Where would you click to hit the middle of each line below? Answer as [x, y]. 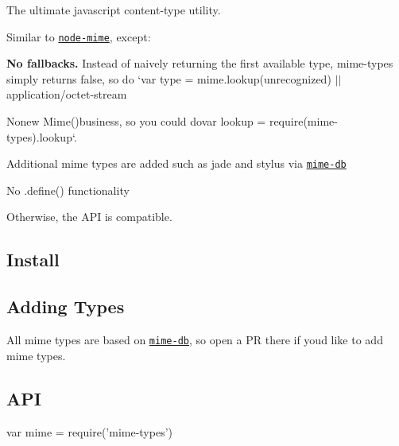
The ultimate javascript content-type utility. [114, 10]
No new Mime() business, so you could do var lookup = [136, 121]
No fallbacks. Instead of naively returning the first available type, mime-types [200, 63]
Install [33, 260]
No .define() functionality [68, 190]
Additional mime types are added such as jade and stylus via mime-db [176, 163]
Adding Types [66, 306]
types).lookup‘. [42, 136]
